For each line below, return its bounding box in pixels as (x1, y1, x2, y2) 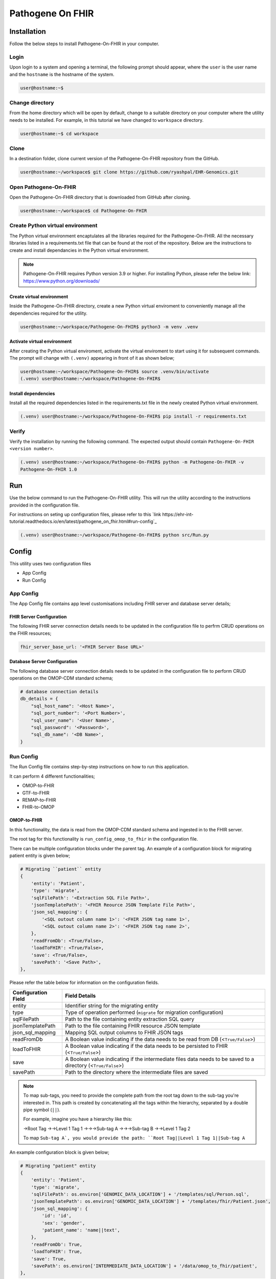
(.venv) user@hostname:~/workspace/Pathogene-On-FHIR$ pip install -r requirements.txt (20, 413, 247, 420)
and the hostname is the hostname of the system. (9, 71, 114, 77)
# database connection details (20, 689, 99, 694)
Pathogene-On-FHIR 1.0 (20, 466, 77, 472)
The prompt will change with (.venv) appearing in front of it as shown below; (9, 355, 175, 361)
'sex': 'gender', (41, 1220, 85, 1226)
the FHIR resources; (9, 630, 52, 636)
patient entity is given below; (9, 852, 71, 858)
